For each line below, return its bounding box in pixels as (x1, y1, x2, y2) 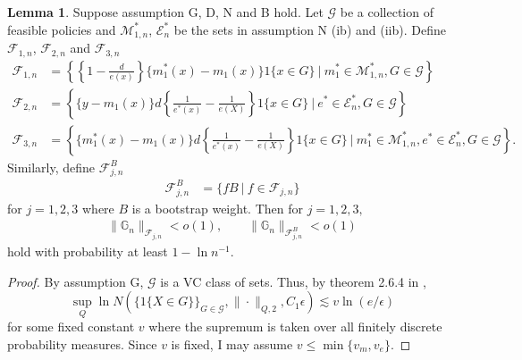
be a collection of (340, 3, 434, 21)
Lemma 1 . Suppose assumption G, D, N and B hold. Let (7, 3, 324, 21)
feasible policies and (7, 20, 116, 38)
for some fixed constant (7, 317, 135, 336)
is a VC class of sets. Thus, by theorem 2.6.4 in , (160, 272, 426, 290)
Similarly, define (7, 157, 96, 176)
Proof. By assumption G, (7, 272, 144, 290)
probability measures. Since (7, 335, 157, 354)
